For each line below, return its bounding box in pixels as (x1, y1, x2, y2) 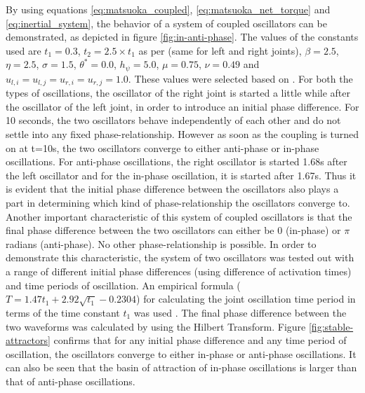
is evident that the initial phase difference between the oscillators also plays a (6, 181, 339, 196)
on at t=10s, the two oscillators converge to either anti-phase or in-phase (6, 140, 319, 155)
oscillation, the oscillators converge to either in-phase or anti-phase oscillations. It (6, 346, 357, 361)
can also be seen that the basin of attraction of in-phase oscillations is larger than (6, 360, 357, 375)
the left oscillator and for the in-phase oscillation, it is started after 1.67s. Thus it (6, 167, 357, 182)
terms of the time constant (6, 305, 120, 319)
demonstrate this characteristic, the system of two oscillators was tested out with (6, 250, 354, 265)
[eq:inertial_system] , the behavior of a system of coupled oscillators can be (6, 15, 327, 30)
